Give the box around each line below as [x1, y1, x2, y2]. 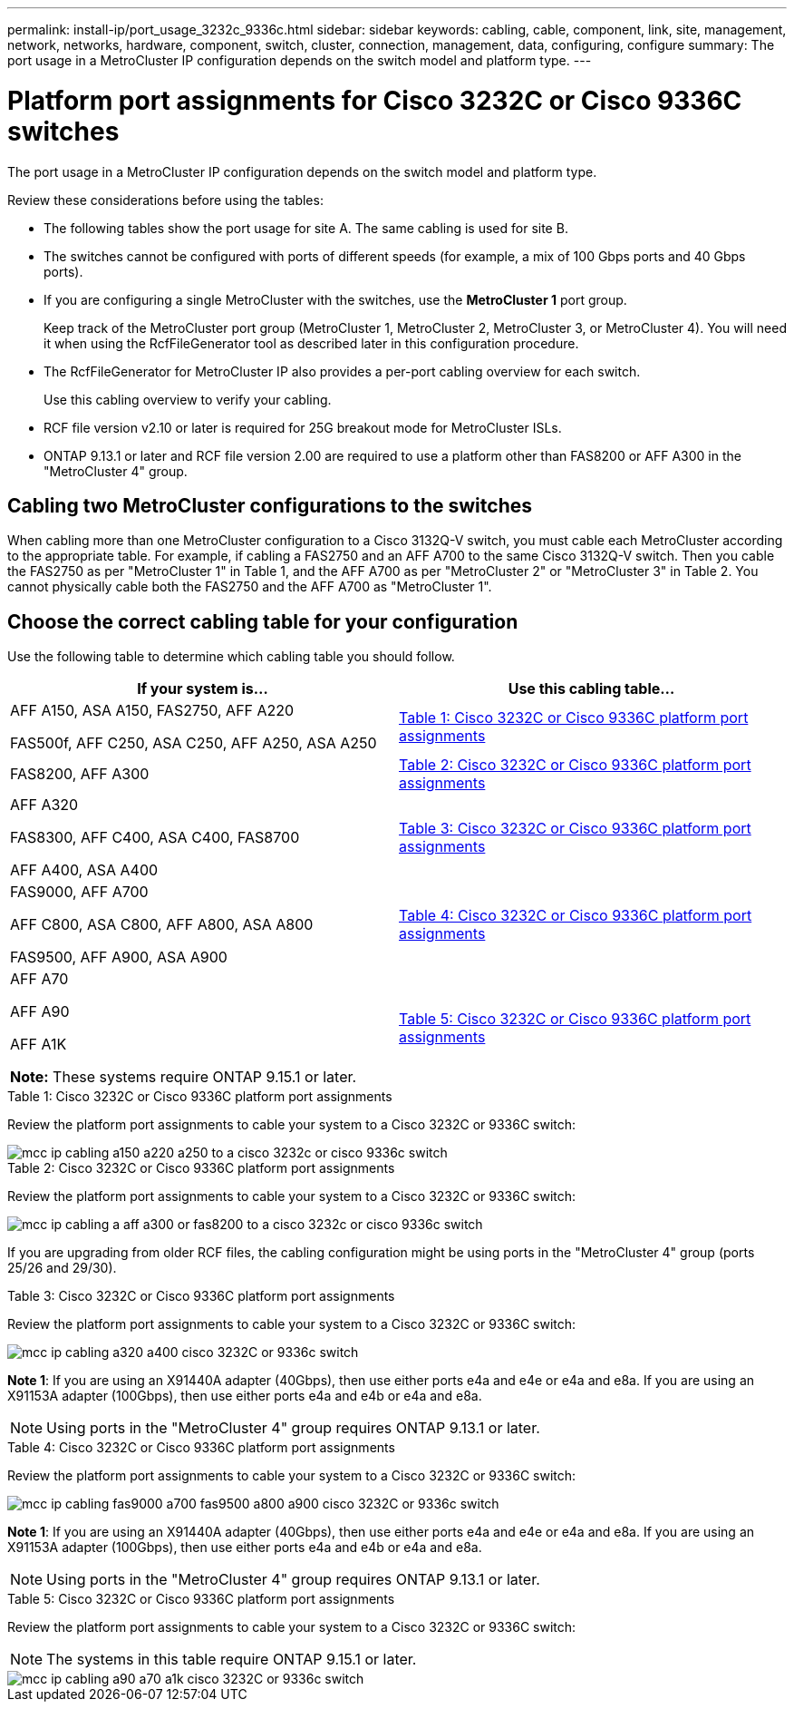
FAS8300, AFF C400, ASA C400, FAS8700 [10, 828, 300, 847]
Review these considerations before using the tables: [7, 191, 324, 208]
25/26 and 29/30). [7, 1260, 117, 1276]
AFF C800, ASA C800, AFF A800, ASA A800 [10, 915, 314, 934]
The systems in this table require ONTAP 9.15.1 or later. [46, 1650, 417, 1669]
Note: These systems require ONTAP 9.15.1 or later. [10, 1068, 357, 1087]
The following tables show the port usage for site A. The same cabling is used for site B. [44, 220, 568, 236]
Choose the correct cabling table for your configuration [7, 610, 518, 633]
